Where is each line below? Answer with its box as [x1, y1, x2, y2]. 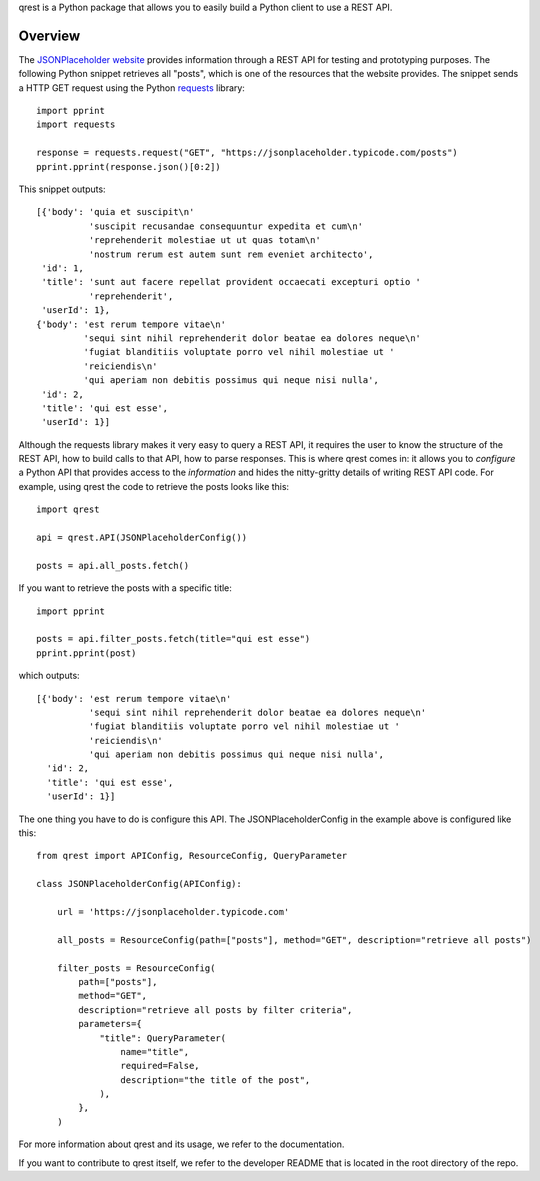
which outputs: [18, 670, 80, 682]
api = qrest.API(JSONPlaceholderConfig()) [36, 532, 248, 544]
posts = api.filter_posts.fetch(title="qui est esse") [36, 633, 311, 645]
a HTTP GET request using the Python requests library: [18, 81, 245, 94]
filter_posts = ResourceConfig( [56, 962, 216, 974]
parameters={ [78, 1018, 142, 1030]
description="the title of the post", [120, 1074, 311, 1085]
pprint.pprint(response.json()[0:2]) [36, 161, 222, 172]
